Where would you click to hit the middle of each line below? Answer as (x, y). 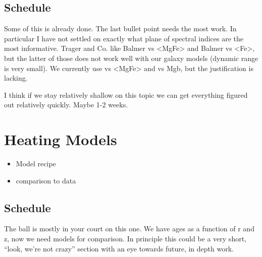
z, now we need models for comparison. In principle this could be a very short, (125, 239)
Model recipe (36, 164)
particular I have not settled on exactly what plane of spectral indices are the (124, 38)
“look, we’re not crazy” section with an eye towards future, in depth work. (119, 248)
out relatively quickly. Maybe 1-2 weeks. (66, 105)
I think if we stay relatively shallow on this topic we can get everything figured (126, 94)
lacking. (16, 78)
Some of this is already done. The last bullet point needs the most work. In (120, 28)
